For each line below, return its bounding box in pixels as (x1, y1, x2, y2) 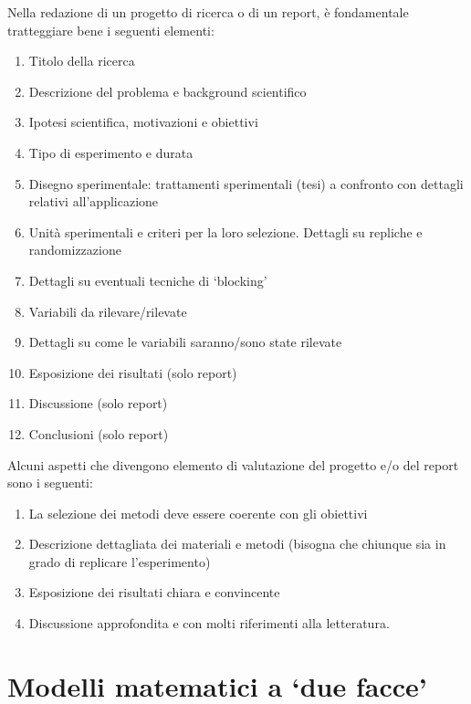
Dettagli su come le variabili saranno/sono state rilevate (28, 332, 342, 352)
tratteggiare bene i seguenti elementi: (7, 20, 215, 39)
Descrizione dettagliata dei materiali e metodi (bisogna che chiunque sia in (28, 534, 446, 553)
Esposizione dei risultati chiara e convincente (28, 583, 280, 602)
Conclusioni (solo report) (28, 424, 169, 443)
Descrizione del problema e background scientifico (28, 81, 307, 100)
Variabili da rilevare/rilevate (28, 301, 187, 320)
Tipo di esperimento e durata (28, 142, 194, 162)
